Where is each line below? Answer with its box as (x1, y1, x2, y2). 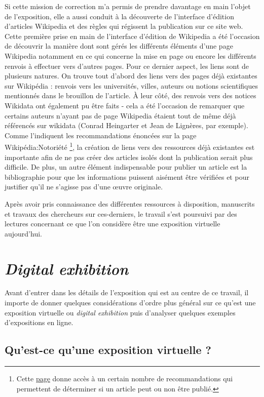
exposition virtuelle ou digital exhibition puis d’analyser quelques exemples (5, 307, 236, 317)
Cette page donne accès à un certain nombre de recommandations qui (16, 373, 233, 384)
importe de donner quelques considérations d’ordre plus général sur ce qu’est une (5, 297, 256, 308)
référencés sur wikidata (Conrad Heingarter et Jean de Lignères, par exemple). (5, 120, 248, 131)
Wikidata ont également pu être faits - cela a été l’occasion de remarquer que (5, 100, 245, 110)
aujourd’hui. (5, 228, 42, 239)
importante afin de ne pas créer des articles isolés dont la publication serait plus (5, 151, 253, 162)
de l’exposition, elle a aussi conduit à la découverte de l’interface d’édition (5, 11, 234, 21)
